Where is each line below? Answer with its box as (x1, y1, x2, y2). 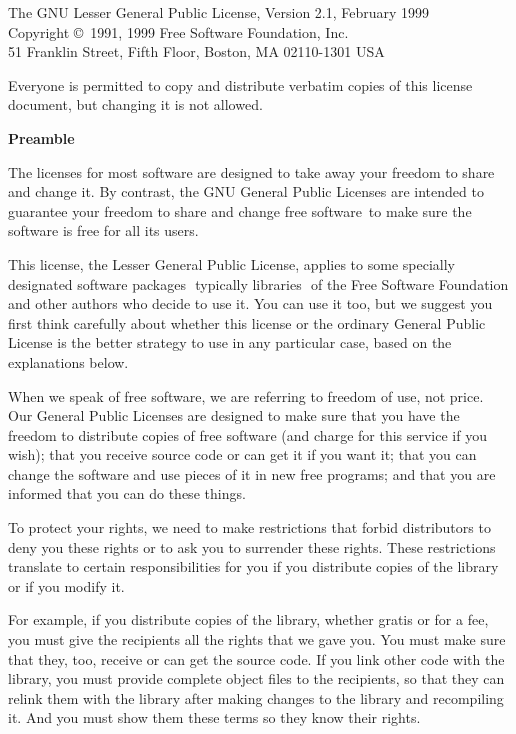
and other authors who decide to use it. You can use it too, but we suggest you (8, 293, 493, 314)
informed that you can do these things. (8, 483, 246, 504)
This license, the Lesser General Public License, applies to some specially (8, 253, 455, 274)
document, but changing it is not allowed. (8, 94, 263, 115)
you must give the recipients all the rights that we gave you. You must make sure (8, 629, 506, 650)
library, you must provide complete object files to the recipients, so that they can (8, 668, 505, 689)
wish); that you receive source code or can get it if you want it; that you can (8, 444, 477, 465)
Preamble (8, 127, 75, 148)
